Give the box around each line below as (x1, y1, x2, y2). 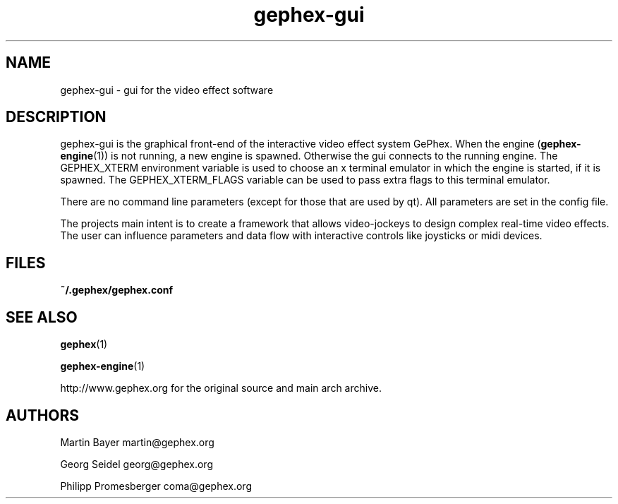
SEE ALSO (6, 308, 78, 326)
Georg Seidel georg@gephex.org (60, 457, 213, 470)
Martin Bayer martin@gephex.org (60, 436, 214, 448)
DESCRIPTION (6, 108, 107, 126)
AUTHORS (6, 406, 80, 424)
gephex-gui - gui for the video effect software (60, 83, 274, 96)
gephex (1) (60, 338, 108, 351)
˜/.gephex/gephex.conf (60, 284, 174, 296)
